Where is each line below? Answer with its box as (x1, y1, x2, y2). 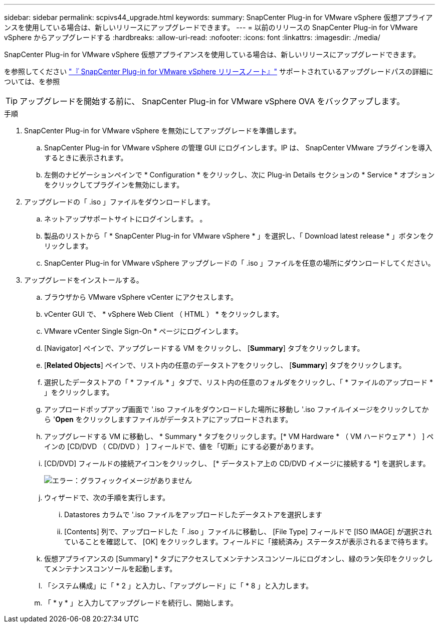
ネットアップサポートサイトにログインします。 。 (44, 215, 207, 223)
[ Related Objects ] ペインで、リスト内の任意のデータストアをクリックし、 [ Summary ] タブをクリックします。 (44, 361, 406, 369)
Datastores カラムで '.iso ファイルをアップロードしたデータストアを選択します (64, 510, 322, 519)
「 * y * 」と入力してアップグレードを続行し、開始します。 (44, 598, 238, 607)
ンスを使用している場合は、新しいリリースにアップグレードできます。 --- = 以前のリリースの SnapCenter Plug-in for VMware (4, 23, 418, 32)
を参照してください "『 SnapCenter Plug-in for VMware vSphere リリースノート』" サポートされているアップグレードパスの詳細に (4, 67, 433, 76)
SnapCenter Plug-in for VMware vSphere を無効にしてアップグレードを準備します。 (24, 126, 301, 135)
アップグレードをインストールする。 (24, 276, 143, 284)
